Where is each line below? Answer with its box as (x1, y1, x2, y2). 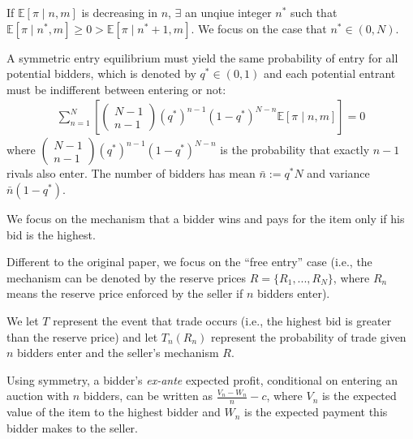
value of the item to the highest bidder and (6, 403, 221, 420)
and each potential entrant (264, 65, 396, 82)
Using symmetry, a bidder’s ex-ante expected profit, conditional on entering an (6, 371, 398, 388)
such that (290, 4, 338, 20)
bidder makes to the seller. (6, 419, 138, 436)
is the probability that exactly (220, 141, 370, 158)
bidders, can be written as (83, 387, 213, 404)
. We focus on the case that (191, 19, 327, 37)
